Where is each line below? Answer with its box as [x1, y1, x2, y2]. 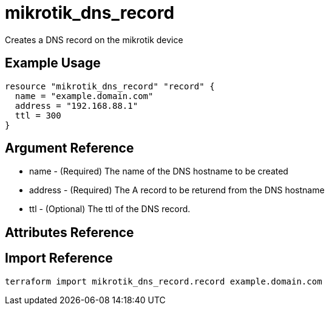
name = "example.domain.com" [15, 91, 154, 101]
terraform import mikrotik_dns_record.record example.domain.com [5, 276, 322, 286]
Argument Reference [5, 140, 134, 156]
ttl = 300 [15, 110, 61, 120]
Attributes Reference [5, 224, 134, 240]
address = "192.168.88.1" [15, 100, 138, 111]
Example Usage [5, 55, 101, 71]
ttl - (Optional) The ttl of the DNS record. [29, 204, 191, 215]
